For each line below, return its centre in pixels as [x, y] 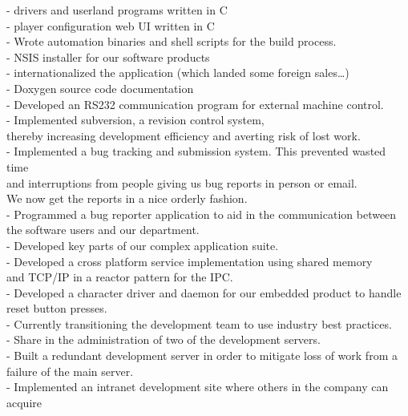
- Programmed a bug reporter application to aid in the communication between [202, 214]
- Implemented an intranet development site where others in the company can [198, 387]
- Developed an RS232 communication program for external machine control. [195, 104]
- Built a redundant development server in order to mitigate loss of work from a [202, 355]
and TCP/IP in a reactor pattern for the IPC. [120, 277]
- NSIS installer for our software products [108, 57]
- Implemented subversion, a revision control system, [135, 120]
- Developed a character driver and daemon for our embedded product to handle [204, 292]
